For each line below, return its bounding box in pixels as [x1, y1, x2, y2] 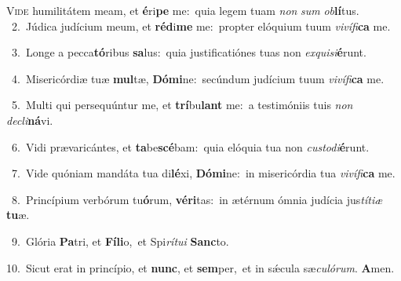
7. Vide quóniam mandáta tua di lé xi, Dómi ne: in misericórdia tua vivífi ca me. [11, 165, 396, 181]
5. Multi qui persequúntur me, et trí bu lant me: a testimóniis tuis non [11, 97, 353, 113]
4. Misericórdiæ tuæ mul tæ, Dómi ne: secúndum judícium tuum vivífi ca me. [11, 70, 385, 86]
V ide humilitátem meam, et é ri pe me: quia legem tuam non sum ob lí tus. [6, 2, 359, 18]
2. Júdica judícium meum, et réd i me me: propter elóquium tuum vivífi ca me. [11, 17, 391, 34]
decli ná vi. [6, 111, 53, 128]
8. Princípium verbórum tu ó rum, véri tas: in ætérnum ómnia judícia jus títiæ [11, 191, 383, 207]
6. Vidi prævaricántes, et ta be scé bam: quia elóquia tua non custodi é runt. [11, 138, 370, 155]
